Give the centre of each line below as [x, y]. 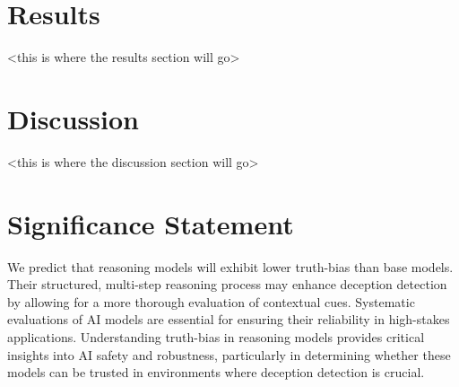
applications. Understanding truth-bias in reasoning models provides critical [216, 336]
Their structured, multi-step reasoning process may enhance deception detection [227, 284]
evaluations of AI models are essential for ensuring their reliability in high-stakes [229, 319]
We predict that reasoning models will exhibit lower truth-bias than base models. [230, 266]
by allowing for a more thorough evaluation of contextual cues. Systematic [211, 301]
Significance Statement [151, 223]
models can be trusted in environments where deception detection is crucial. [216, 372]
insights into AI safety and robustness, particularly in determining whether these [229, 354]
